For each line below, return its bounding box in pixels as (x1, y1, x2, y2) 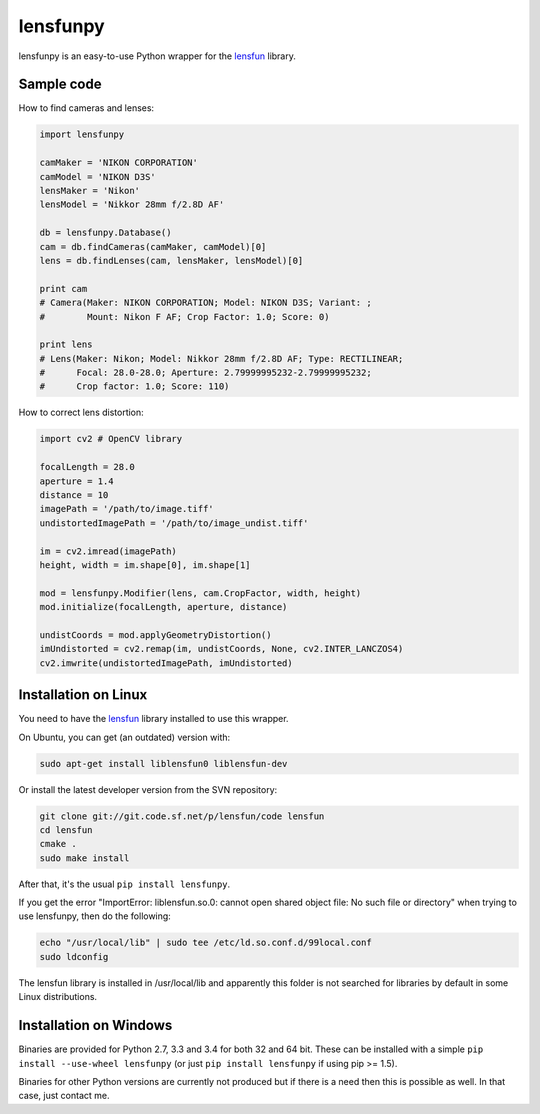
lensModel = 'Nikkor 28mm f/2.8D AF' (39, 199, 225, 210)
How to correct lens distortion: (18, 406, 144, 419)
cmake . (39, 838, 77, 850)
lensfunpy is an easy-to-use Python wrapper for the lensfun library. (18, 50, 297, 62)
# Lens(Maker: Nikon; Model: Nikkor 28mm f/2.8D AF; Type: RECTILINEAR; (39, 353, 404, 364)
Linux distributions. (18, 991, 98, 1003)
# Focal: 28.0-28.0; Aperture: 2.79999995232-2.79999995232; (39, 367, 372, 379)
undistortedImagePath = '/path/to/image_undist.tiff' (39, 517, 309, 529)
